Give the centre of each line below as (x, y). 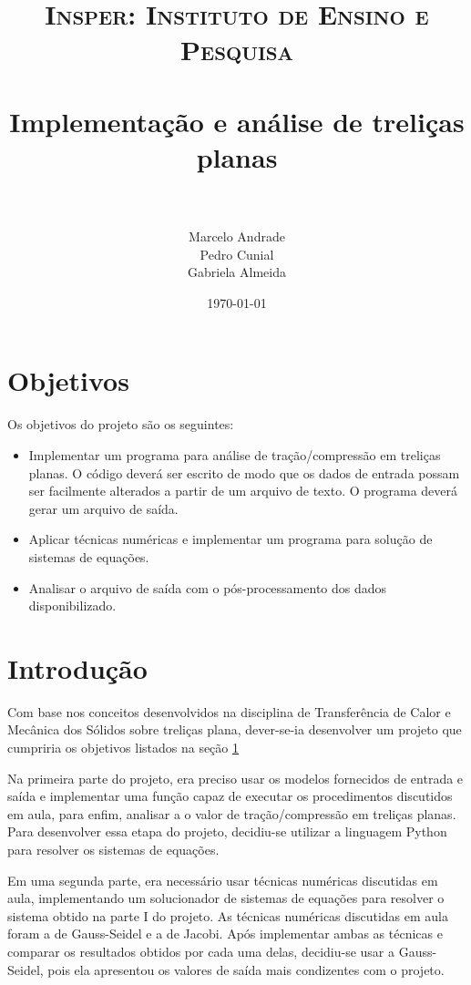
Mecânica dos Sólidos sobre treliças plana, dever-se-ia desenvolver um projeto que (235, 729)
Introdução (77, 667)
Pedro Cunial (237, 254)
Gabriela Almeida (237, 272)
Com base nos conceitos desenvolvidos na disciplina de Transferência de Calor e (229, 711)
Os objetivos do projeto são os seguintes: (121, 424)
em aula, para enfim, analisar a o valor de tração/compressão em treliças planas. (232, 813)
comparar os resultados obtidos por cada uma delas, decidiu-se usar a (201, 951)
